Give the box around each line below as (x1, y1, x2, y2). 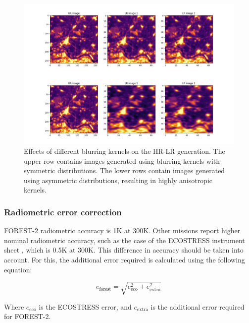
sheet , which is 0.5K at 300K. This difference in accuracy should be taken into (4, 245, 244, 255)
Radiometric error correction (4, 205, 122, 218)
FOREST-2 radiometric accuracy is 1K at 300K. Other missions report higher (4, 225, 241, 236)
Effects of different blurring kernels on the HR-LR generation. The (24, 145, 225, 156)
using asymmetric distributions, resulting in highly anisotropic (24, 175, 213, 185)
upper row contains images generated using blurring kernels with (24, 155, 220, 166)
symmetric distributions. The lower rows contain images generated (24, 165, 225, 176)
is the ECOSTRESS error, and (39, 301, 132, 312)
